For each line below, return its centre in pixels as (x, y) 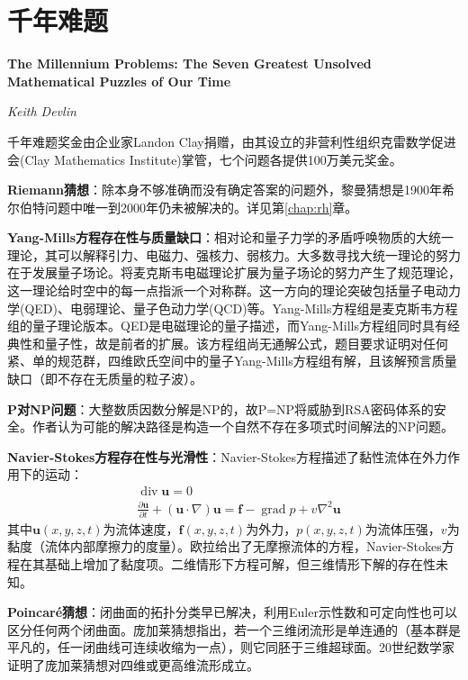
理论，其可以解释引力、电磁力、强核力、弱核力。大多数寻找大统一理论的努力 (234, 254)
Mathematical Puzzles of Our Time (119, 81)
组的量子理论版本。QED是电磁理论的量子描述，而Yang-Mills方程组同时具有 (227, 326)
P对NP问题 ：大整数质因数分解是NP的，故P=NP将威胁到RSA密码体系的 (220, 408)
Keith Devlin (42, 111)
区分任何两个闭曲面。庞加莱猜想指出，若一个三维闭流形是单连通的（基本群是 (234, 629)
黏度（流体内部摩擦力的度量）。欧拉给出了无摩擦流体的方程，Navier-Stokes (225, 546)
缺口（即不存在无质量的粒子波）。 (105, 379)
